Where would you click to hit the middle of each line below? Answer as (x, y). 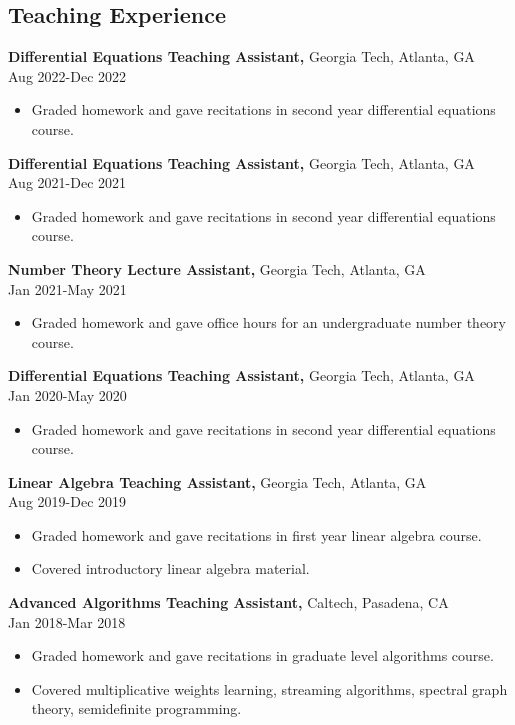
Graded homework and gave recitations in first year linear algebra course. (256, 534)
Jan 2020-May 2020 (67, 394)
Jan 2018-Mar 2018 (67, 621)
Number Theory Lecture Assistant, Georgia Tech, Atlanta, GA (217, 268)
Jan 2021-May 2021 (67, 288)
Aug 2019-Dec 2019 (67, 501)
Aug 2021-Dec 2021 (67, 182)
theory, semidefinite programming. (136, 708)
